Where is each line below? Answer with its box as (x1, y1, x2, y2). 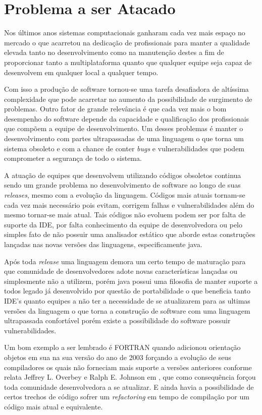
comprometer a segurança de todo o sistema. (4, 153, 142, 163)
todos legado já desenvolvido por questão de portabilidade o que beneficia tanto (4, 285, 251, 296)
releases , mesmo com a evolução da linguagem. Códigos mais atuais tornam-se (4, 190, 245, 200)
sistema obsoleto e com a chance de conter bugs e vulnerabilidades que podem (4, 143, 245, 153)
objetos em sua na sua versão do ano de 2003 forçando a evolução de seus (4, 351, 231, 362)
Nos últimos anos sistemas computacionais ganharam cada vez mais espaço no (4, 27, 245, 38)
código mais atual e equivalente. (4, 401, 103, 411)
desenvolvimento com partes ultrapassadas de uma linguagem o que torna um (4, 133, 244, 144)
